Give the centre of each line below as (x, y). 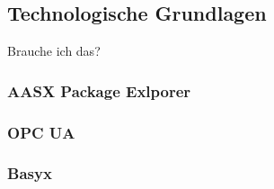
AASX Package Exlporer (99, 90)
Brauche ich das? (54, 51)
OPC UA (41, 132)
